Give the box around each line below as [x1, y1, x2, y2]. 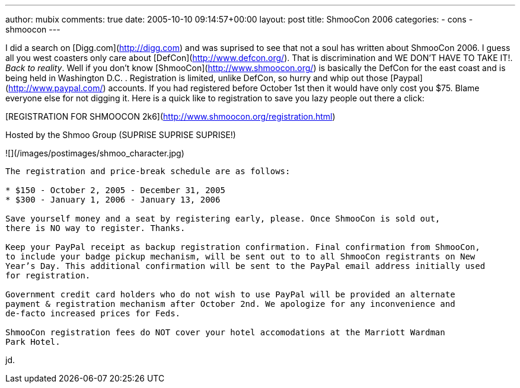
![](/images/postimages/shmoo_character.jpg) [5, 148, 184, 158]
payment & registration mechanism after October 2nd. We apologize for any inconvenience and [5, 299, 455, 309]
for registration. [5, 271, 91, 280]
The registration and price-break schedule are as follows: [5, 166, 291, 176]
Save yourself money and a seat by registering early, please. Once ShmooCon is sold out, [5, 214, 441, 223]
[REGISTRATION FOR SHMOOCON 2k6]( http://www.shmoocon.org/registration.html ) [5, 111, 336, 121]
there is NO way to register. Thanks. [5, 223, 186, 233]
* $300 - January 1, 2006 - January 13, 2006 [5, 195, 221, 204]
